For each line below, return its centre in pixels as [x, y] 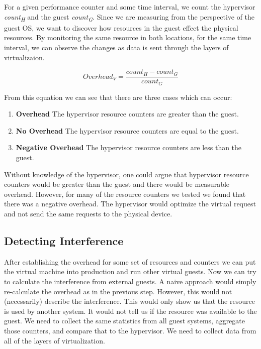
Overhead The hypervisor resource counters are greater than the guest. [127, 114]
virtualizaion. [24, 57]
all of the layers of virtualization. [55, 340]
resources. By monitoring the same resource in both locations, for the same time [128, 37]
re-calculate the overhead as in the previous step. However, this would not [118, 291]
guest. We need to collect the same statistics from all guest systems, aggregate [124, 321]
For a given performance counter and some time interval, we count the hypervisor [130, 7]
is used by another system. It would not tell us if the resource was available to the [130, 311]
